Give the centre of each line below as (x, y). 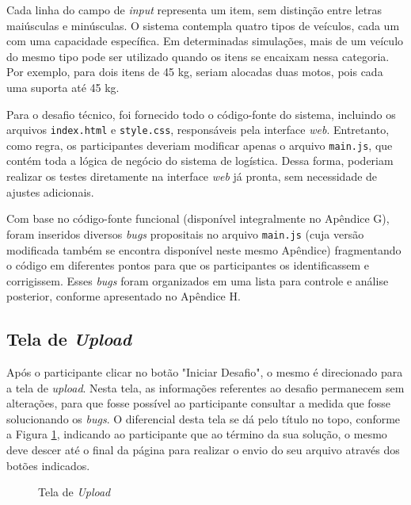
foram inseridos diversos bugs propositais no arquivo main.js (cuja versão (185, 233)
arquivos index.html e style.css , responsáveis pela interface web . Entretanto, (198, 130)
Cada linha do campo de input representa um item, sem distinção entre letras (194, 10)
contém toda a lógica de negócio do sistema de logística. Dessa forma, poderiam (200, 161)
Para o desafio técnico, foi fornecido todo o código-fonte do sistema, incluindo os (201, 114)
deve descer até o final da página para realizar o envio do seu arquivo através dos (203, 450)
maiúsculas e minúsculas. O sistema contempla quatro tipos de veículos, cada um (203, 25)
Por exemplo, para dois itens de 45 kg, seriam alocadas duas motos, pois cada (195, 72)
